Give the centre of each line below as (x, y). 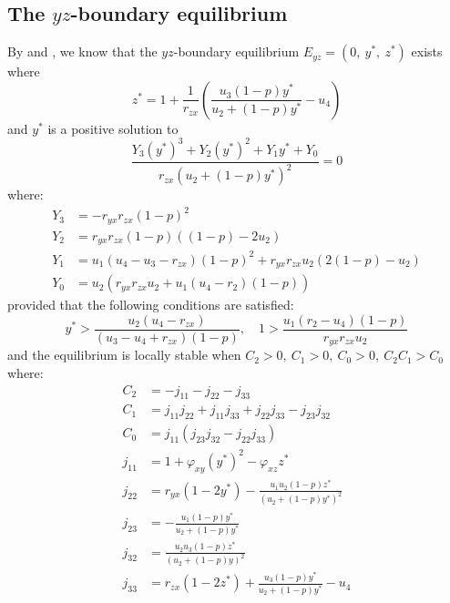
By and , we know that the (82, 51)
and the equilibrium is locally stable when (124, 355)
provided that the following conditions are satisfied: (151, 305)
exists (427, 51)
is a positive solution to (113, 128)
